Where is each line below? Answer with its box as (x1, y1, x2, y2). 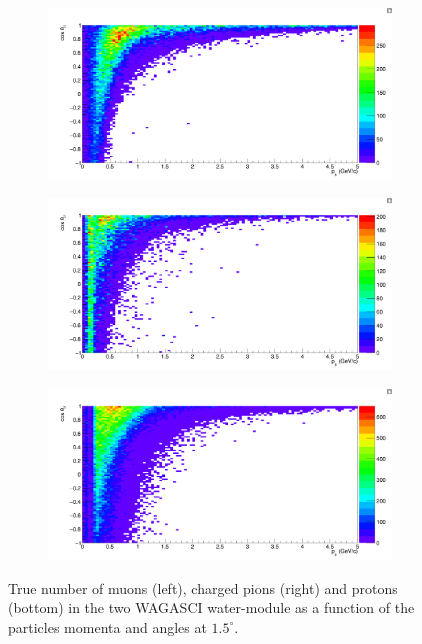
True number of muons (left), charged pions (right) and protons (8, 577, 398, 598)
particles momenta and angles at (8, 616, 207, 637)
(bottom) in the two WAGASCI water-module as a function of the (8, 597, 415, 618)
